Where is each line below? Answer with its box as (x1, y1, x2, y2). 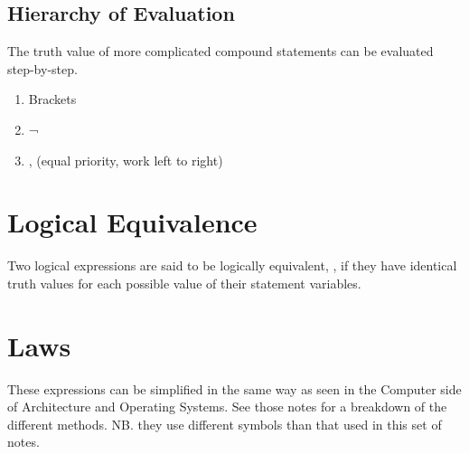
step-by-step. (7, 59, 78, 78)
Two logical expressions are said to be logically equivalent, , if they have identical (7, 256, 457, 275)
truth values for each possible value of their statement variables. (7, 273, 361, 292)
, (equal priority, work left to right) (28, 150, 223, 169)
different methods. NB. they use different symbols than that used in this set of (7, 414, 442, 433)
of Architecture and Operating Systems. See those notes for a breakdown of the (7, 397, 447, 416)
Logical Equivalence (7, 203, 258, 241)
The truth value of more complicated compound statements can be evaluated (7, 42, 434, 61)
